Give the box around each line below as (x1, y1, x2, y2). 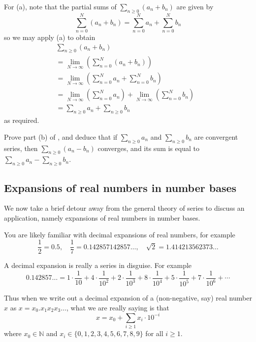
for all (145, 328, 163, 339)
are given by (176, 1, 214, 11)
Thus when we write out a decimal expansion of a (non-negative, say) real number (4, 293, 252, 303)
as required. (4, 115, 39, 125)
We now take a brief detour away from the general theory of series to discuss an (4, 203, 245, 213)
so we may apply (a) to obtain (4, 32, 96, 42)
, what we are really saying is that (66, 302, 169, 312)
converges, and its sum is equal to (97, 143, 199, 153)
